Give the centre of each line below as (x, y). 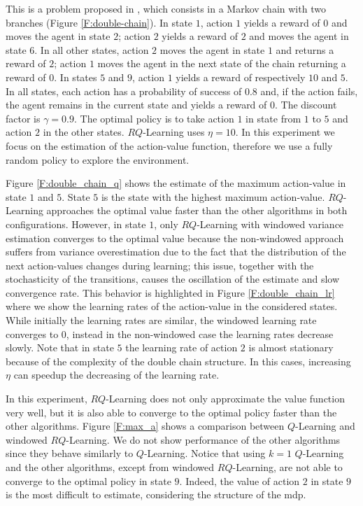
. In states (76, 77)
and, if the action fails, (309, 91)
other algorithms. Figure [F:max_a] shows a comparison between (145, 426)
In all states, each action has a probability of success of (124, 91)
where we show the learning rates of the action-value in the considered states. (172, 306)
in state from (273, 118)
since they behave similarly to (70, 453)
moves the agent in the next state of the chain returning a (222, 63)
